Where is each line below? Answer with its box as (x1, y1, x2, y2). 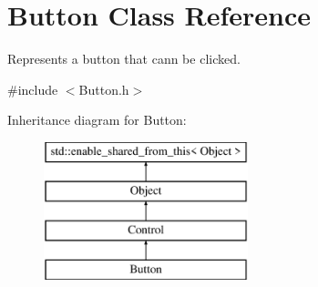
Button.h (78, 79, 129, 98)
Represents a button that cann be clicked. (7, 49, 241, 68)
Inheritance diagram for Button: (7, 110, 187, 129)
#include (7, 79, 58, 98)
